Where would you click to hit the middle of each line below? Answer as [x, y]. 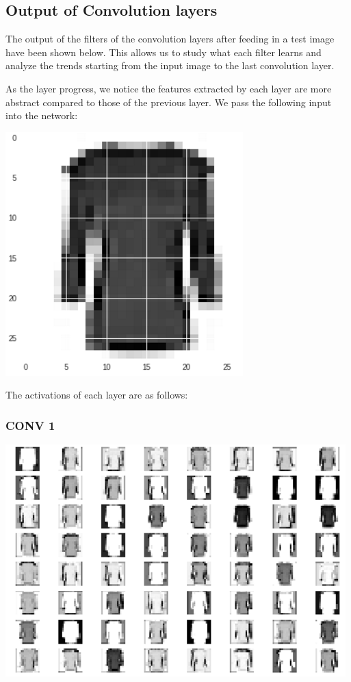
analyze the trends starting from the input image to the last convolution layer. [170, 65]
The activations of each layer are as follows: [97, 395]
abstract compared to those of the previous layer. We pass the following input [169, 102]
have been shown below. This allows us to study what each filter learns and [164, 52]
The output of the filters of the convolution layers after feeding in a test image [170, 39]
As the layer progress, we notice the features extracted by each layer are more [169, 88]
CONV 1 [30, 425]
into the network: [42, 115]
